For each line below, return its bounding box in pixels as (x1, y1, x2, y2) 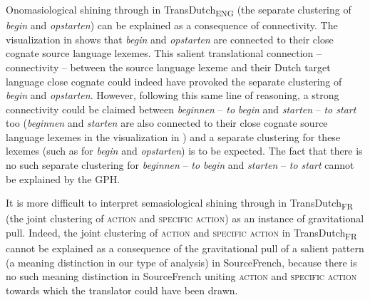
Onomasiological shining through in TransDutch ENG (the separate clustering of (6, 2, 351, 19)
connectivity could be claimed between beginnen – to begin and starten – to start (6, 101, 356, 116)
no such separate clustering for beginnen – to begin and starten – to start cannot (6, 157, 354, 172)
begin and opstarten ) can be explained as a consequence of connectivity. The (6, 18, 338, 33)
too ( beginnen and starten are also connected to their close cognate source (6, 115, 328, 130)
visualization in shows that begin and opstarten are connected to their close (6, 31, 334, 46)
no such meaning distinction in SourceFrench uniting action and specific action (6, 269, 357, 284)
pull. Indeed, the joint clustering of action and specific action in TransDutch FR (6, 224, 357, 242)
